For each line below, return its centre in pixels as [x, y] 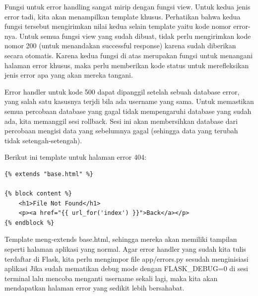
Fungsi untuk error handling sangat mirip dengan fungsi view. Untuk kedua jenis [128, 6]
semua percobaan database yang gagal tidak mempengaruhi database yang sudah [128, 111]
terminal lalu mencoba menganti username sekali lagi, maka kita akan [111, 278]
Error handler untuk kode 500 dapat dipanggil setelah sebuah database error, [122, 91]
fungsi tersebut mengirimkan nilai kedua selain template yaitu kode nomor [118, 26]
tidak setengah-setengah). [43, 140]
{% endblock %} [30, 223]
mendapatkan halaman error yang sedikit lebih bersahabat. [95, 288]
